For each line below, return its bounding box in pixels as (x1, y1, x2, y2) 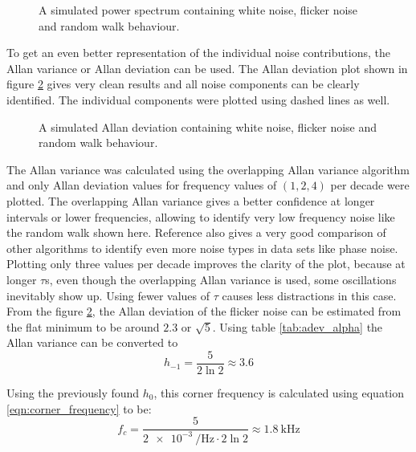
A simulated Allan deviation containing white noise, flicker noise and (39, 118, 377, 135)
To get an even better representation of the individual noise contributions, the (6, 44, 390, 61)
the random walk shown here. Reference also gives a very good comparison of (6, 224, 386, 241)
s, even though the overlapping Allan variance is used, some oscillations (45, 271, 397, 287)
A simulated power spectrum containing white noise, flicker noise (39, 2, 358, 18)
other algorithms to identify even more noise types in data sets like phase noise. (6, 239, 398, 256)
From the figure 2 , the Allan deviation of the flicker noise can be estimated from (6, 303, 402, 320)
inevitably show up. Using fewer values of (6, 287, 210, 303)
